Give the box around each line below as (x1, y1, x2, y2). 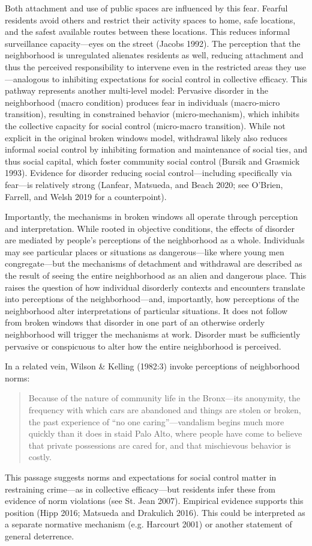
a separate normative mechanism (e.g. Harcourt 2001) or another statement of (5, 518, 292, 530)
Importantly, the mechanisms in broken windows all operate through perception (5, 210, 298, 223)
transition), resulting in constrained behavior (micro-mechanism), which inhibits (5, 108, 300, 120)
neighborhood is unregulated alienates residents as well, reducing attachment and (5, 49, 304, 61)
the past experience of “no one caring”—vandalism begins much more (28, 415, 284, 428)
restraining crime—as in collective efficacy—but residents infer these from (5, 482, 275, 495)
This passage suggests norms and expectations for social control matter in (5, 470, 277, 483)
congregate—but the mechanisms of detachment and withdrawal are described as (5, 257, 302, 270)
